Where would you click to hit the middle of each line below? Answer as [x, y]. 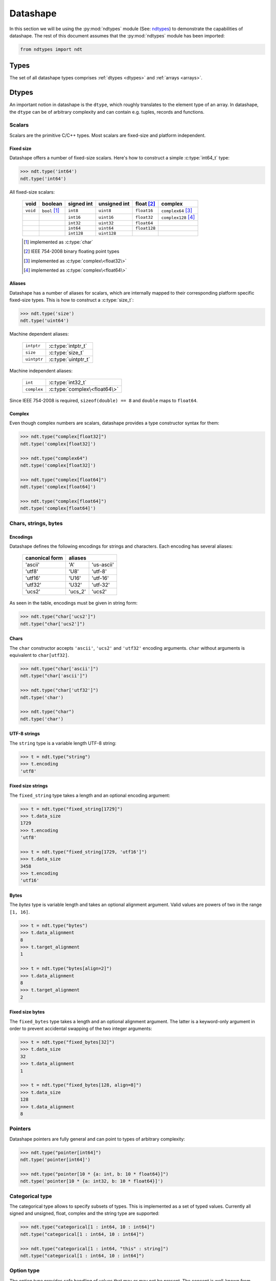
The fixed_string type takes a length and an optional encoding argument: [90, 795]
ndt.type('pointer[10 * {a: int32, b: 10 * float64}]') [92, 1181]
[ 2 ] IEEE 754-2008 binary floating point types [72, 252]
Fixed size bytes [27, 1012]
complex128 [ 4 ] [178, 217]
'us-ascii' [103, 565]
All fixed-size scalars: [32, 192]
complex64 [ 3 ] [177, 210]
